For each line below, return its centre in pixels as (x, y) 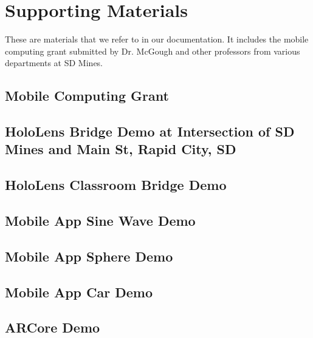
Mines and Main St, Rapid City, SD (121, 149)
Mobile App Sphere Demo (89, 256)
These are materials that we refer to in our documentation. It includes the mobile (157, 39)
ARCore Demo (53, 327)
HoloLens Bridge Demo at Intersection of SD (150, 131)
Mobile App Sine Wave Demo (100, 221)
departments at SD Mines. (54, 63)
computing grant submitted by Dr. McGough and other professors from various (153, 51)
